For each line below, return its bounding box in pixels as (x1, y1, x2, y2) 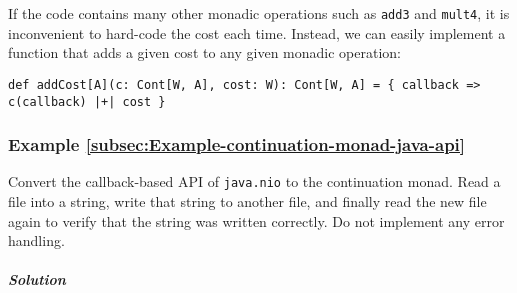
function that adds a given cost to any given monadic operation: (8, 42, 401, 63)
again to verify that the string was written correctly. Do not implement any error (8, 210, 505, 231)
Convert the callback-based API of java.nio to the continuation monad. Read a (8, 171, 501, 192)
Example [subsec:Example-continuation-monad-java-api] (8, 132, 466, 157)
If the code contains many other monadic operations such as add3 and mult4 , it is (8, 3, 510, 23)
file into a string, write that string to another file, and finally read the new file (8, 191, 487, 212)
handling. (8, 230, 65, 251)
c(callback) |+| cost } (8, 94, 166, 109)
